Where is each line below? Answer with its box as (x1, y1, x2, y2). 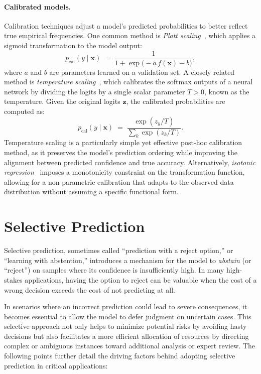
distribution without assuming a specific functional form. (4, 186, 179, 197)
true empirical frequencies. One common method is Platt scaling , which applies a (4, 30, 256, 41)
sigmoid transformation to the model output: (4, 40, 142, 50)
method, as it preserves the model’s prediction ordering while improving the (4, 147, 237, 158)
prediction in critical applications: (4, 360, 108, 370)
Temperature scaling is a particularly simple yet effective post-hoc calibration (4, 137, 242, 148)
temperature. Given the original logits (4, 96, 120, 106)
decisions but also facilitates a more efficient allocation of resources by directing (4, 330, 249, 341)
